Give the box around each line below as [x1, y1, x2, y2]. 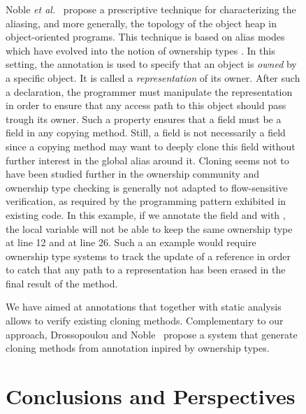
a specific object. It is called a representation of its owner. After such [6, 70, 300, 85]
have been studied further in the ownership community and [6, 166, 260, 181]
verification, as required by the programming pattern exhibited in [6, 194, 286, 208]
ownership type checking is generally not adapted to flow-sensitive [6, 180, 288, 194]
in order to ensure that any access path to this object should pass [6, 98, 286, 113]
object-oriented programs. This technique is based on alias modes [6, 29, 285, 44]
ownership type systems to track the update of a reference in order [6, 248, 291, 263]
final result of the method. [6, 276, 118, 290]
